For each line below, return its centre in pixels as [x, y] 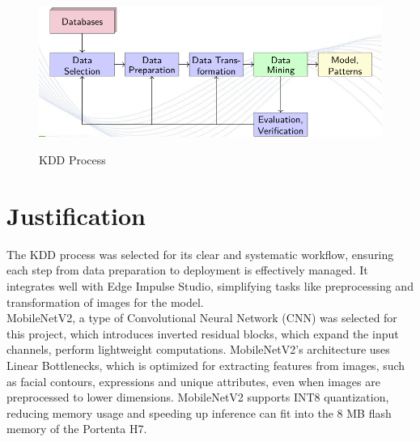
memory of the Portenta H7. [77, 429]
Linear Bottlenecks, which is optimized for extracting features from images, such [206, 365]
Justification [76, 215]
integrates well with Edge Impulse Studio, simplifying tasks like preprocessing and [210, 285]
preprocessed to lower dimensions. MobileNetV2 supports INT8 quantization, [198, 397]
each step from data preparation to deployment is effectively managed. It [187, 270]
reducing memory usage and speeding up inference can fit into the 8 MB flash [199, 412]
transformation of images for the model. [105, 302]
